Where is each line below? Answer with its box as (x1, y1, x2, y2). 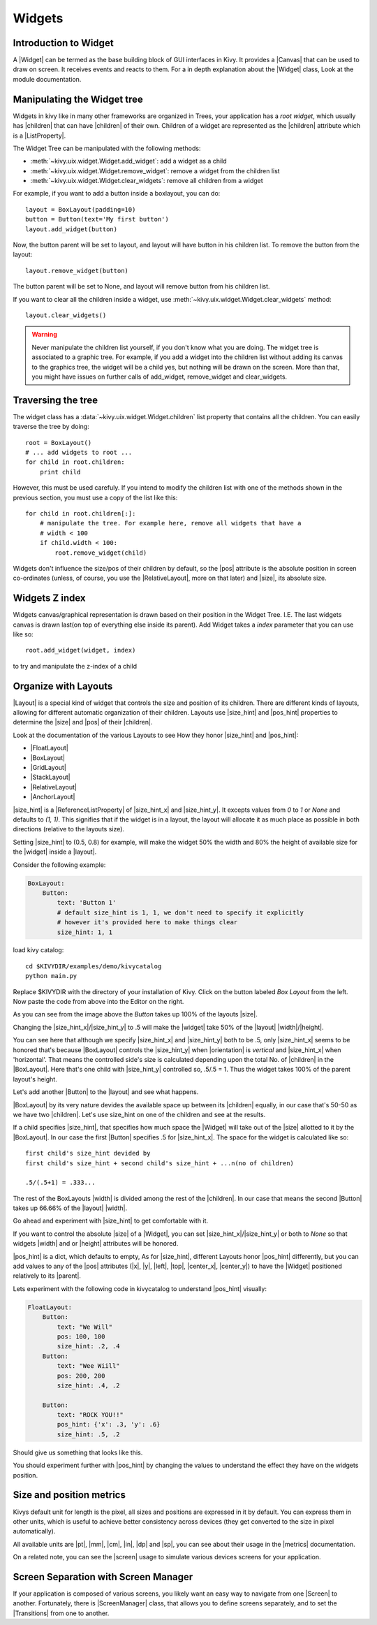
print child (39, 468, 81, 476)
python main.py (25, 972, 77, 980)
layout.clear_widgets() (25, 312, 107, 319)
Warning (31, 330, 57, 339)
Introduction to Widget (13, 37, 114, 49)
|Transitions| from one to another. (13, 1609, 110, 1617)
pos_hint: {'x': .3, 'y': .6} (57, 1420, 161, 1429)
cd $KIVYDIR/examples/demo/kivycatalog (25, 962, 162, 970)
